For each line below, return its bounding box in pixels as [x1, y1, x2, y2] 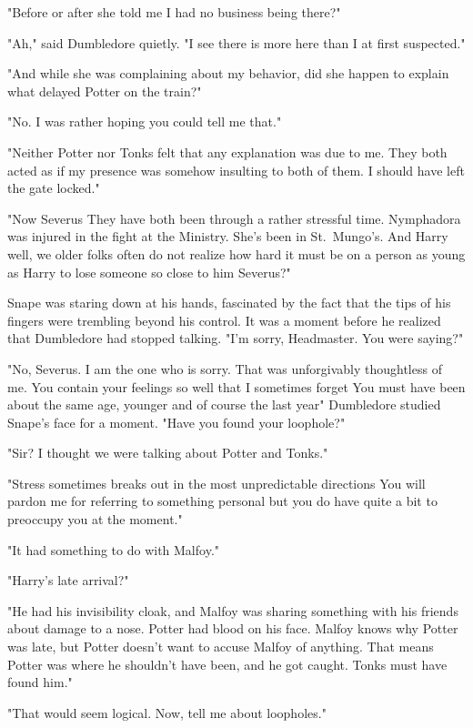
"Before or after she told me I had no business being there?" [7, 3, 341, 21]
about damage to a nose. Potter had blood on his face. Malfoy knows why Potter [7, 619, 458, 638]
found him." [7, 672, 73, 692]
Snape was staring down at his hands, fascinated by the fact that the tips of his [7, 293, 451, 312]
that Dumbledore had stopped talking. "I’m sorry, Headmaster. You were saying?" [7, 329, 464, 348]
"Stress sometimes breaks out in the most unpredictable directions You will [7, 473, 426, 492]
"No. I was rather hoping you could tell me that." [7, 112, 282, 131]
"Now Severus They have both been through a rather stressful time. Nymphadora [7, 208, 461, 227]
